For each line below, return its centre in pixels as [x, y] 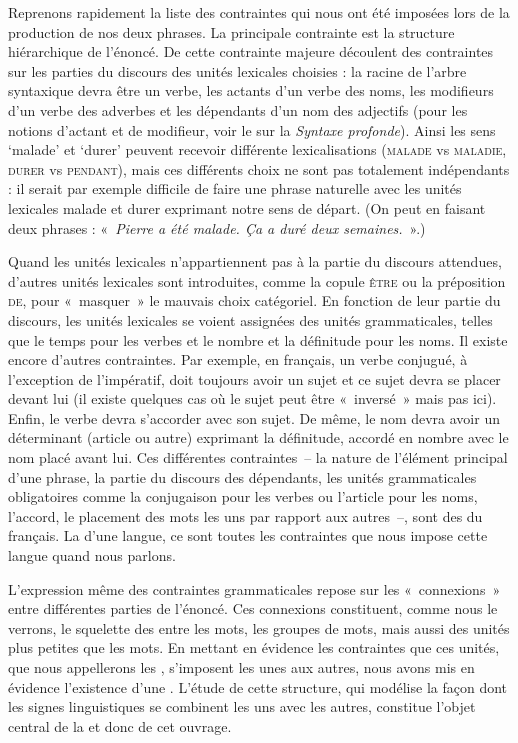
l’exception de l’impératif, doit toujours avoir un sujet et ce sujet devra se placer [254, 378]
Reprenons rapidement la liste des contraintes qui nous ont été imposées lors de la [259, 12]
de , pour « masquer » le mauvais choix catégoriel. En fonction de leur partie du [254, 300]
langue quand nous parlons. [92, 555]
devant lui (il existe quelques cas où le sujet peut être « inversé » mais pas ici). [252, 398]
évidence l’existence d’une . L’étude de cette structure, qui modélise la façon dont [258, 686]
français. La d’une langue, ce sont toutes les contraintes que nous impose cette [248, 535]
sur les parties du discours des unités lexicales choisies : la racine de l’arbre [237, 70]
